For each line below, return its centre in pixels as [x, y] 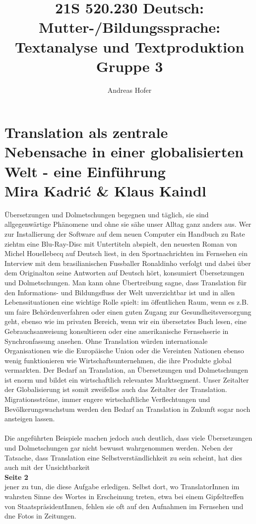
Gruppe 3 [129, 66]
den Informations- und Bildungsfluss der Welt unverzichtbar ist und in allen [120, 292]
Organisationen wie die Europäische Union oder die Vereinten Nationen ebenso [124, 351]
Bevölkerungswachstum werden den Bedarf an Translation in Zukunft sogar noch [128, 409]
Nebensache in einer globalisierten [124, 152]
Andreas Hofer [129, 90]
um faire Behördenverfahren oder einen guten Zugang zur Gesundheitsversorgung [128, 311]
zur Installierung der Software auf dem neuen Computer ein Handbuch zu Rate [125, 233]
